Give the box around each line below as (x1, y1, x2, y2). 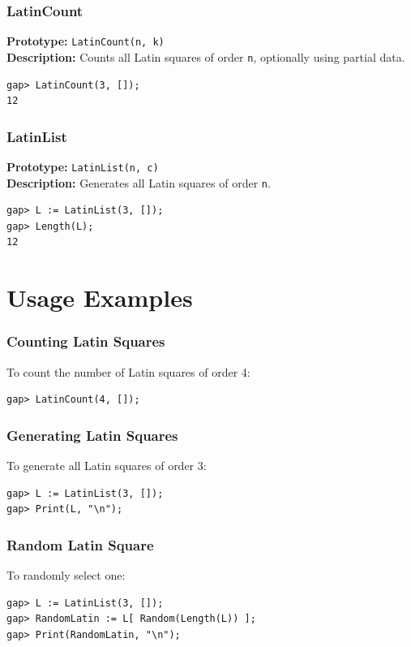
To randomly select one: (6, 567, 126, 584)
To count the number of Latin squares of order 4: (6, 363, 250, 380)
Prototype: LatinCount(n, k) (6, 32, 165, 50)
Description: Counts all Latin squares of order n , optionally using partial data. (6, 48, 405, 65)
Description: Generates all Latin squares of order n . (6, 174, 271, 191)
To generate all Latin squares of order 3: (6, 457, 207, 474)
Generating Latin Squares (6, 425, 178, 445)
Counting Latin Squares (6, 331, 165, 352)
